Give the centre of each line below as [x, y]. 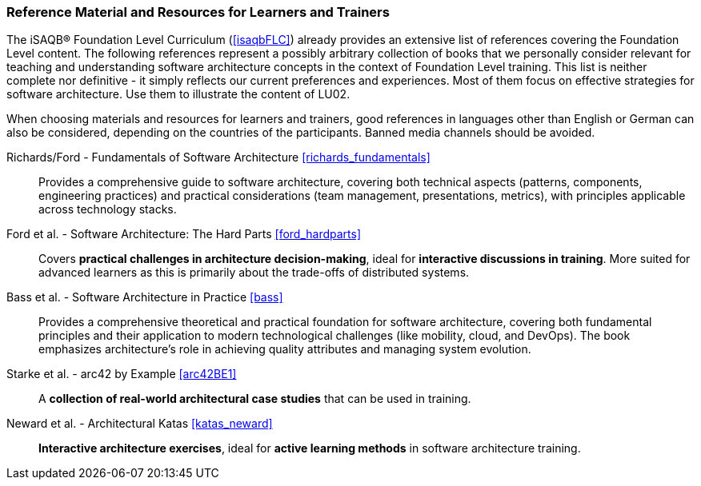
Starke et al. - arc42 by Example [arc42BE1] [122, 374]
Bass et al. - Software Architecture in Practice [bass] [145, 297]
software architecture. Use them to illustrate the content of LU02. [178, 94]
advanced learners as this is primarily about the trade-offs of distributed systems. [254, 273]
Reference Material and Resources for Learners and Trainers [198, 12]
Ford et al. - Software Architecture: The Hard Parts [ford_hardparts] [184, 234]
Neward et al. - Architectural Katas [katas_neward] [140, 424]
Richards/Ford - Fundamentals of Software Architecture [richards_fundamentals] [218, 157]
